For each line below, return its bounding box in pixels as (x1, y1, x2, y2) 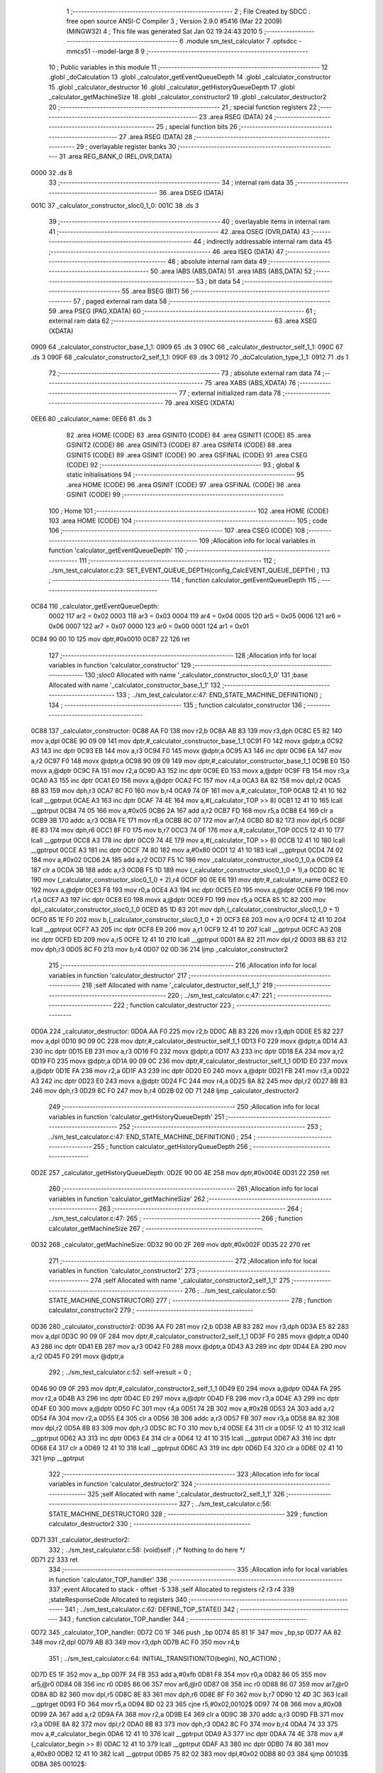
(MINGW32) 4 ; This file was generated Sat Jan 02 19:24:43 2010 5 (66, 27, 263, 35)
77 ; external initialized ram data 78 (178, 389, 282, 397)
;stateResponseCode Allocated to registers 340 (48, 1595, 188, 1604)
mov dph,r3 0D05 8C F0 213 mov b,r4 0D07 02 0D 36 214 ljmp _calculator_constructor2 (30, 945, 289, 953)
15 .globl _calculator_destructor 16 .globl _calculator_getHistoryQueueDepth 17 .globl (48, 82, 295, 91)
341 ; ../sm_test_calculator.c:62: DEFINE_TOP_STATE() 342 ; (65, 1605, 239, 1613)
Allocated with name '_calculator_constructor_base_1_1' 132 (48, 681, 221, 689)
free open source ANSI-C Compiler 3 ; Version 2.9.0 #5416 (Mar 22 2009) (66, 17, 283, 26)
